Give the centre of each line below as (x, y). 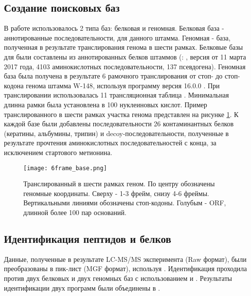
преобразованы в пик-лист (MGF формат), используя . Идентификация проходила (125, 268)
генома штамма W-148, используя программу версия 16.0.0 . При (123, 85)
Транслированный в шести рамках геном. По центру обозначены (119, 184)
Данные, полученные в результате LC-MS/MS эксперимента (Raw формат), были (125, 259)
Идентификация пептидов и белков (88, 238)
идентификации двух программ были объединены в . (82, 287)
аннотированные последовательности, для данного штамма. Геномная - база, (117, 37)
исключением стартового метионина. (58, 152)
